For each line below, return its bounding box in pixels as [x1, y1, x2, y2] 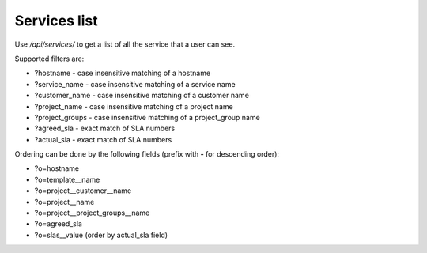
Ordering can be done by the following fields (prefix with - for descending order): [14, 149, 280, 159]
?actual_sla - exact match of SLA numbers [34, 134, 172, 144]
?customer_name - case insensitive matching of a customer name [34, 91, 249, 100]
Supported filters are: [14, 54, 85, 63]
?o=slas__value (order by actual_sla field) [34, 230, 168, 240]
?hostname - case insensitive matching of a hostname [34, 68, 211, 78]
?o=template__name [34, 175, 100, 184]
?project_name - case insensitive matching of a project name [34, 101, 233, 111]
